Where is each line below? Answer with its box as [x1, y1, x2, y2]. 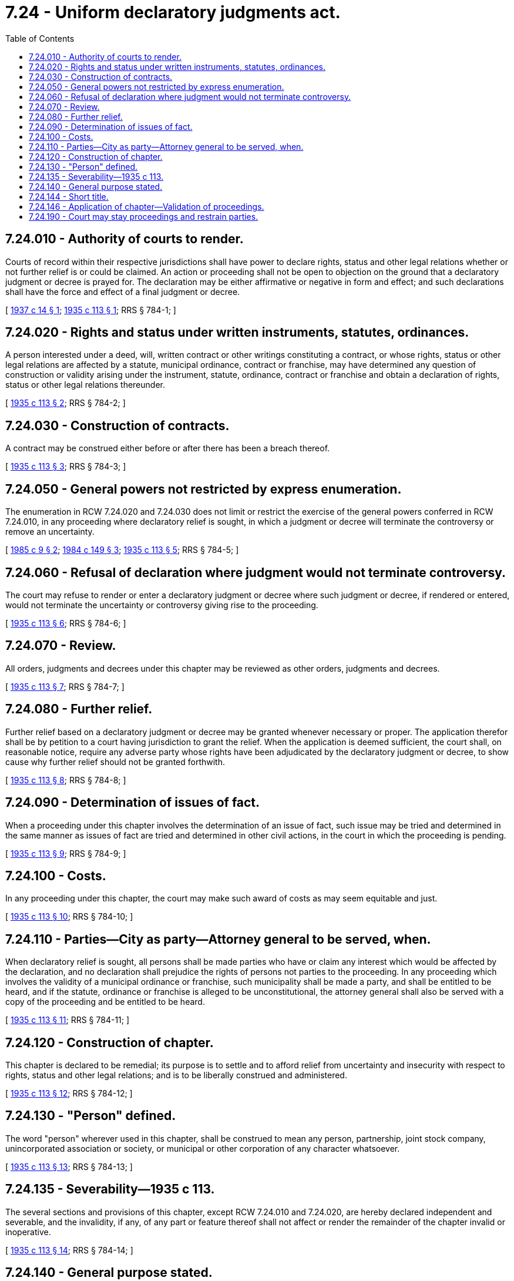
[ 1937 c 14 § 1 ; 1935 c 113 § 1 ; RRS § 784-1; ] [5, 304, 176, 315]
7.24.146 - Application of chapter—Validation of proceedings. [29, 201, 264, 212]
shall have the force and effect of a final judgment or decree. [5, 286, 240, 297]
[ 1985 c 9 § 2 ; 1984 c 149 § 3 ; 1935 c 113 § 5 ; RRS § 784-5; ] [5, 545, 239, 555]
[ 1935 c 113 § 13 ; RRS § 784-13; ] [5, 1161, 133, 1172]
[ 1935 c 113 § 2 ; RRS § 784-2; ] [5, 398, 126, 408]
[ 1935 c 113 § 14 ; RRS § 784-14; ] [5, 1245, 133, 1255]
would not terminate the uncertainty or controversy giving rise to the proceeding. [5, 599, 318, 610]
